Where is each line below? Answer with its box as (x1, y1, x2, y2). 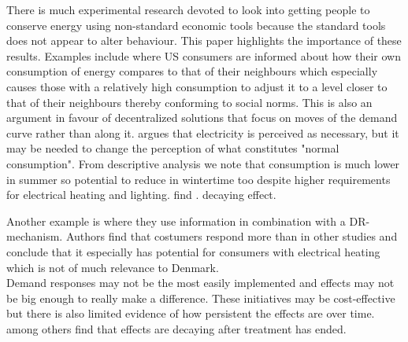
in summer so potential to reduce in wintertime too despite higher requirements (6, 171, 391, 187)
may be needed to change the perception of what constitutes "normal (6, 140, 339, 156)
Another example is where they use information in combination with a (6, 212, 346, 229)
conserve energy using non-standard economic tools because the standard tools (6, 17, 386, 33)
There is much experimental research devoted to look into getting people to (6, 2, 370, 17)
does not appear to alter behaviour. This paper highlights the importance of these (6, 32, 402, 49)
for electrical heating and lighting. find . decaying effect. (6, 186, 276, 203)
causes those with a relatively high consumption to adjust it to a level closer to (6, 78, 388, 94)
